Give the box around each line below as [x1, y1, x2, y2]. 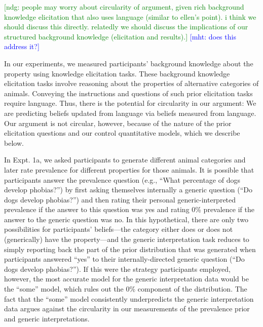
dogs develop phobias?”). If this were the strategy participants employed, [4, 263, 231, 274]
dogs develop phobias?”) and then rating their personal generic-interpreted [4, 194, 236, 205]
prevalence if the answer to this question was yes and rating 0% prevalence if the [4, 204, 254, 215]
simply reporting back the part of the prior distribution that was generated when [4, 243, 256, 254]
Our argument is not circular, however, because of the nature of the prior [4, 117, 232, 128]
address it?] [4, 41, 40, 52]
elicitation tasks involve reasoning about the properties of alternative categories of [4, 78, 259, 89]
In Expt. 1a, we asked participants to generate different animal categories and [4, 154, 246, 165]
